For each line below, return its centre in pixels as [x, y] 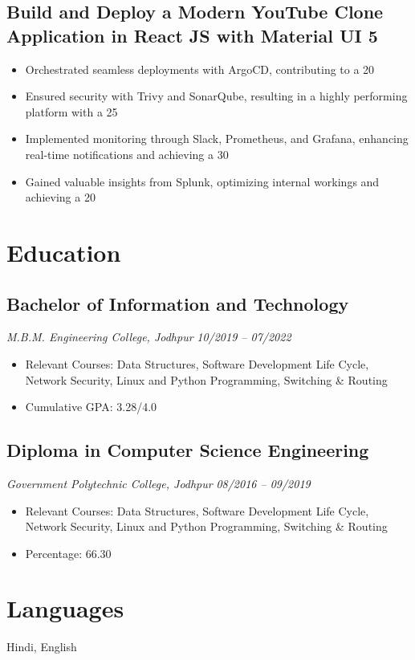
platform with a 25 [71, 111]
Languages [65, 608]
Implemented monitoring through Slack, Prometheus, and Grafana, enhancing [217, 139]
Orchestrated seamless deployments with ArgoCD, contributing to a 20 [200, 69]
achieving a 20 [60, 197]
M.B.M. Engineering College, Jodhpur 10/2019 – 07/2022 [149, 337]
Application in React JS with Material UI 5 [192, 35]
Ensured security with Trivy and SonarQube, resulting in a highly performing [216, 96]
